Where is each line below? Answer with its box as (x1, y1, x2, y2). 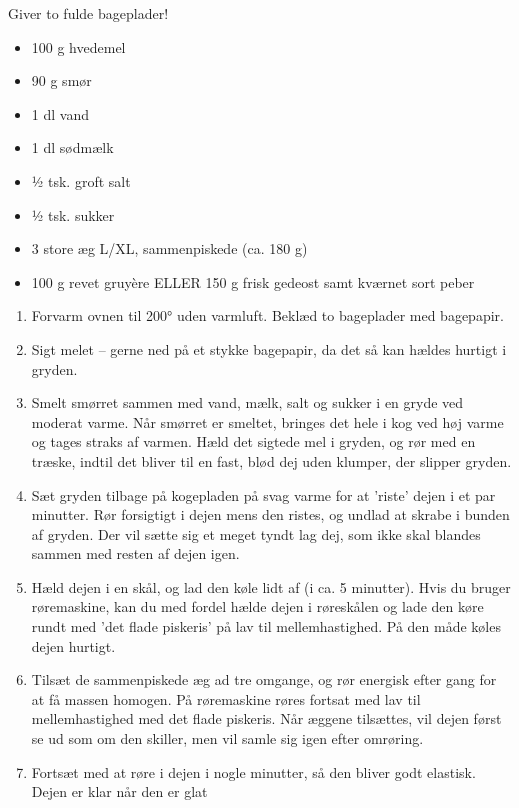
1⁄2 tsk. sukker (31, 204, 115, 225)
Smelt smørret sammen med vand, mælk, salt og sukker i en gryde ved (31, 392, 464, 413)
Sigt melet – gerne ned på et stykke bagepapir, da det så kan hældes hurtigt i (31, 338, 507, 359)
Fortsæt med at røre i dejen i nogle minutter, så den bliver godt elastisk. (31, 761, 476, 782)
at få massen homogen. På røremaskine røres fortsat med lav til (31, 688, 421, 709)
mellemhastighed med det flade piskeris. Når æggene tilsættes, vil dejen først (31, 708, 502, 729)
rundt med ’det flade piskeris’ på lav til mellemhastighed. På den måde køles (31, 616, 501, 637)
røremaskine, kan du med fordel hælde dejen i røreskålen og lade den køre (31, 596, 484, 617)
